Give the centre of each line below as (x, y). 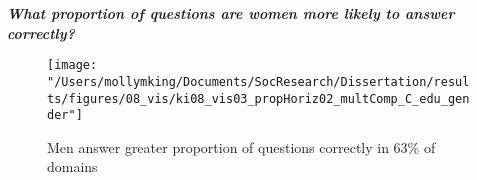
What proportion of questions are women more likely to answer (231, 13)
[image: (72, 65)
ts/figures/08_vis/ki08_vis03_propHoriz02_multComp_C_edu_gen (258, 98)
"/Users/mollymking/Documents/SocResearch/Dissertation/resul (258, 81)
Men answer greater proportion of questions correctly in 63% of (241, 146)
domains (72, 166)
